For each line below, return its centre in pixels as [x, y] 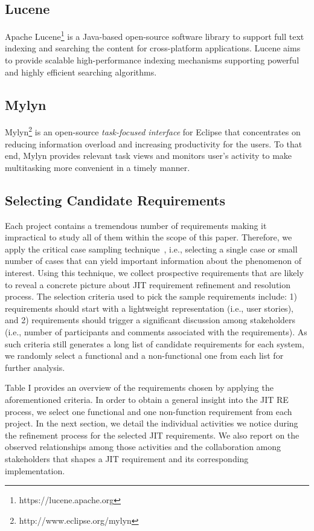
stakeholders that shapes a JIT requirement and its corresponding [127, 458]
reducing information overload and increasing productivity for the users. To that [154, 143]
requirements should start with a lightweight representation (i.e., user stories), [149, 308]
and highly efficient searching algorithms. [81, 72]
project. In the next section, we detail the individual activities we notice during [152, 423]
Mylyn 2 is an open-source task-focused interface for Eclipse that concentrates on [153, 131]
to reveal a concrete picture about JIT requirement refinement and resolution [148, 284]
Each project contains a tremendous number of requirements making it [136, 225]
